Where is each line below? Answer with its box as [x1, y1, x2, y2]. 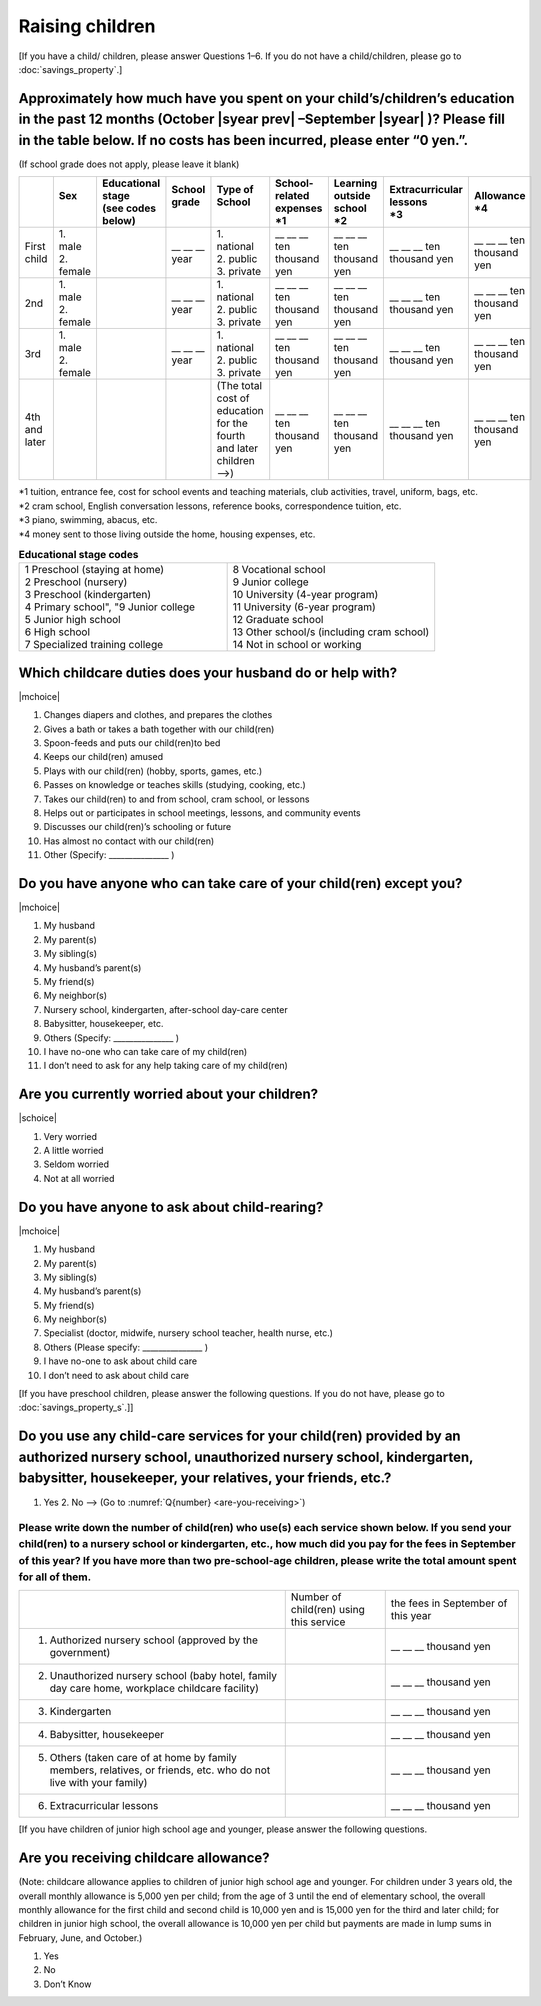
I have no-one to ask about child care [43, 1355, 198, 1367]
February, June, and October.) [18, 1931, 143, 1944]
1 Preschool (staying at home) [24, 563, 165, 577]
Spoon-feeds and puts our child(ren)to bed [43, 737, 221, 749]
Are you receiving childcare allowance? [18, 1850, 270, 1867]
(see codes [101, 201, 157, 215]
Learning [333, 176, 378, 190]
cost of [216, 391, 250, 405]
